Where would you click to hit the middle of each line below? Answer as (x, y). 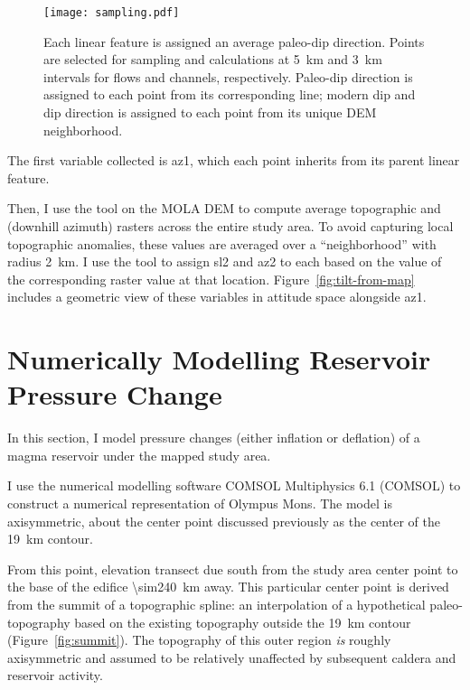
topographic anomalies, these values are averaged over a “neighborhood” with (222, 243)
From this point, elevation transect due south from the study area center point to (233, 569)
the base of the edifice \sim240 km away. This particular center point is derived (228, 587)
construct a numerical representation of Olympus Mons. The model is (200, 504)
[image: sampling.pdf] (112, 13)
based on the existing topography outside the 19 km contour (243, 622)
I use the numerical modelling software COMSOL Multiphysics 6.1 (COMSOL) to (234, 485)
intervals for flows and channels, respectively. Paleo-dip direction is (228, 76)
